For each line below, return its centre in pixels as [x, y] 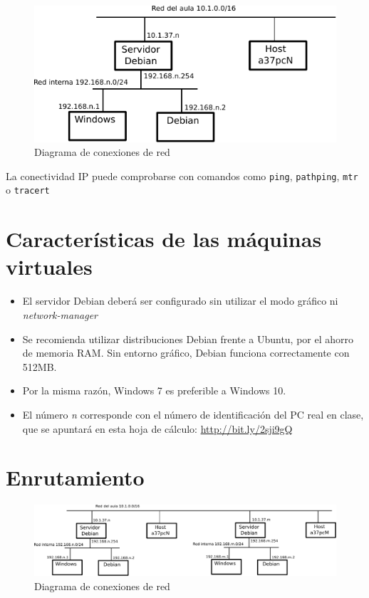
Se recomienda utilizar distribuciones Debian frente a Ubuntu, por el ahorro [188, 339]
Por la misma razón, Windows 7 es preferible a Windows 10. [154, 390]
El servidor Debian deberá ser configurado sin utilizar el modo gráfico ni [180, 301]
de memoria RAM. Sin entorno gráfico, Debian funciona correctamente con [186, 353]
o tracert [28, 190]
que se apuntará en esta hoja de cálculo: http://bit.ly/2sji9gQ [157, 428]
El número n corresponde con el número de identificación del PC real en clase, [193, 414]
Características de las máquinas [164, 239]
